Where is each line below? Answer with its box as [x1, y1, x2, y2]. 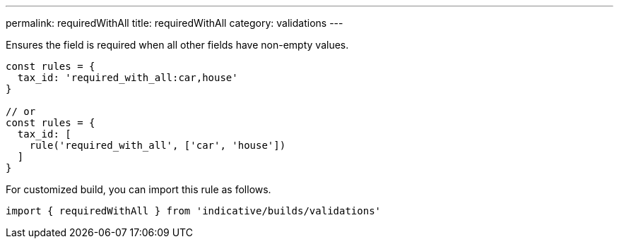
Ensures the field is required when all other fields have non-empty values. [6, 39, 349, 51]
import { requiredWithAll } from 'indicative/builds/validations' [6, 205, 382, 216]
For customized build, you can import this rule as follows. [6, 183, 271, 195]
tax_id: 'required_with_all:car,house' [17, 72, 238, 83]
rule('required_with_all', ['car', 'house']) [29, 140, 286, 151]
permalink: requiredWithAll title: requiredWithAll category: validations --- [6, 17, 343, 29]
